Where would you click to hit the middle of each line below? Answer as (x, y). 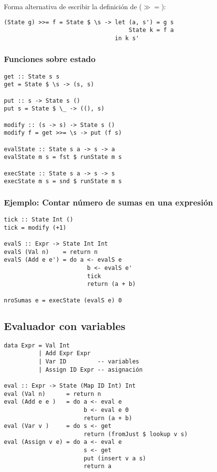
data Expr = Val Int (37, 345)
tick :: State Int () (39, 220)
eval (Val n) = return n (53, 394)
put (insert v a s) (115, 458)
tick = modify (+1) (35, 228)
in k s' (127, 38)
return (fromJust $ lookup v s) (136, 434)
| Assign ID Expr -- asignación (91, 370)
